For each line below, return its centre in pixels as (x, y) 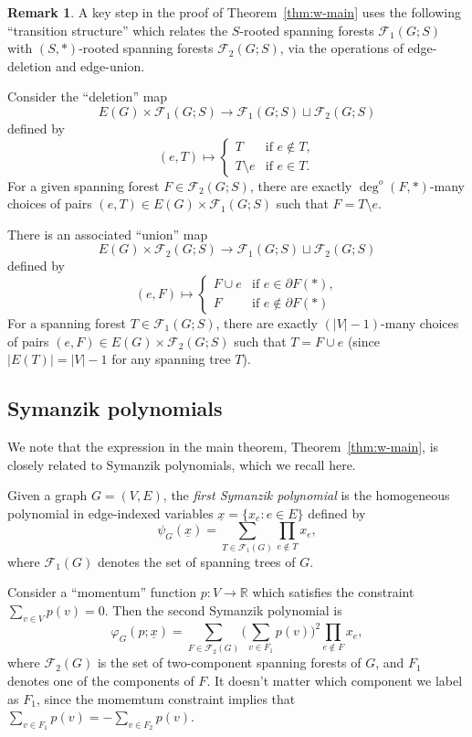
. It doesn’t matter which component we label (335, 681)
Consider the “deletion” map (88, 96)
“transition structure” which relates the (118, 30)
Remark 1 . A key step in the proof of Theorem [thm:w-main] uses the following (234, 12)
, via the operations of (341, 48)
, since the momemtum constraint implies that (166, 698)
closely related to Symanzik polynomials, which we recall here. (182, 464)
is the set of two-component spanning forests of (229, 662)
